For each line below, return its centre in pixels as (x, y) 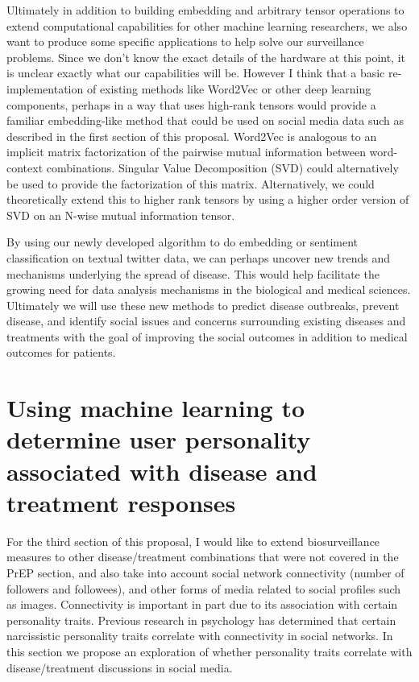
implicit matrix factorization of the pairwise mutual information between (186, 152)
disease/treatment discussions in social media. (120, 667)
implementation (45, 88)
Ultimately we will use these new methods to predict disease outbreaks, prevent (203, 305)
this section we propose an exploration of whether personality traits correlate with (209, 651)
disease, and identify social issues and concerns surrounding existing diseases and (206, 321)
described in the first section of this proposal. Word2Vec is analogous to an (192, 136)
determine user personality (159, 439)
